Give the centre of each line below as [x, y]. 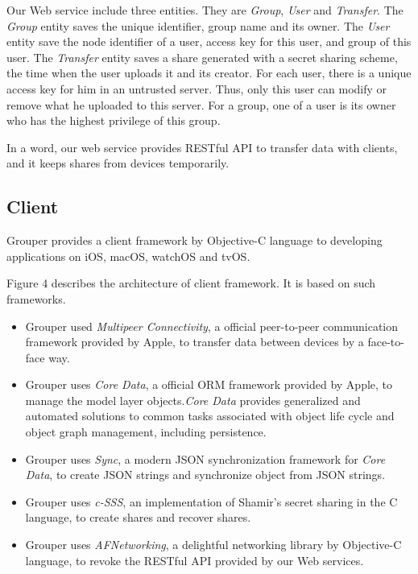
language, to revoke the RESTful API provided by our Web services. [195, 560]
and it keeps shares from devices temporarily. [118, 163]
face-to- [386, 342]
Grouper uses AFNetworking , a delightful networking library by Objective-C [213, 545]
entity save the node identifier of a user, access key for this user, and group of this [209, 41]
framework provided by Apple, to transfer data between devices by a [195, 342]
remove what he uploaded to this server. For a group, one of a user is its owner [201, 104]
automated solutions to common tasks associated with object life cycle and [210, 416]
